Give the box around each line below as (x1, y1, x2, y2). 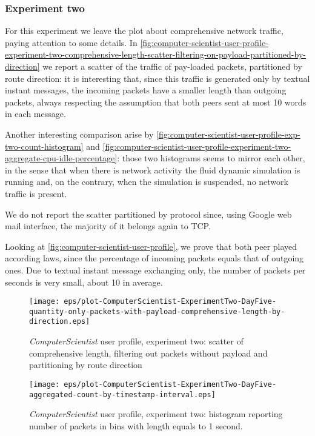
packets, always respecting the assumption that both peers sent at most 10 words (5, 95, 307, 108)
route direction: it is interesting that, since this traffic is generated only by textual (5, 72, 310, 84)
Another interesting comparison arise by (5, 127, 154, 140)
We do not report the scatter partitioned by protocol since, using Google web (5, 207, 292, 220)
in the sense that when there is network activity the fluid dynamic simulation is (5, 163, 300, 176)
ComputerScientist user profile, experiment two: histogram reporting (29, 407, 283, 420)
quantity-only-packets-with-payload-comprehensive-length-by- (29, 307, 285, 316)
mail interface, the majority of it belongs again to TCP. (5, 220, 211, 232)
